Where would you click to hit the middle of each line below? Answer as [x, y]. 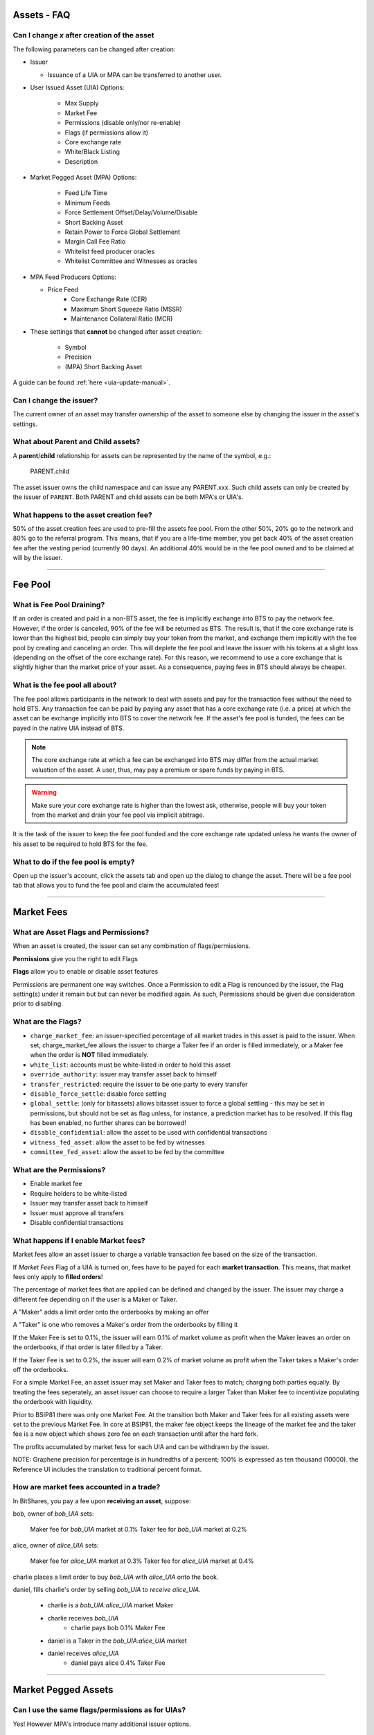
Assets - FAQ [42, 15]
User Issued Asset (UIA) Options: [77, 87]
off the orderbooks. [41, 1370]
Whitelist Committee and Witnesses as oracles [131, 261]
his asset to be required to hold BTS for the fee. [80, 844]
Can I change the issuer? [55, 400]
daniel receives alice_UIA [83, 1653]
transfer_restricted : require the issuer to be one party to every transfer [139, 1084]
